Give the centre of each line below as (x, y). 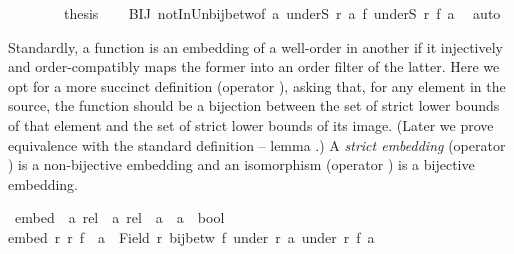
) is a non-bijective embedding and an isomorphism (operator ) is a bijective (241, 164)
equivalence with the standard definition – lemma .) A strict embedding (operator (257, 144)
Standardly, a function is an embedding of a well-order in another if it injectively (255, 46)
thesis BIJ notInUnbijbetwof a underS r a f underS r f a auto (282, 13)
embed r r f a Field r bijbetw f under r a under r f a (191, 236)
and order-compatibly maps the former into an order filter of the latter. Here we (254, 66)
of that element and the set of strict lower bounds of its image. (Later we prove (251, 124)
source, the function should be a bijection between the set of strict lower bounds (254, 105)
